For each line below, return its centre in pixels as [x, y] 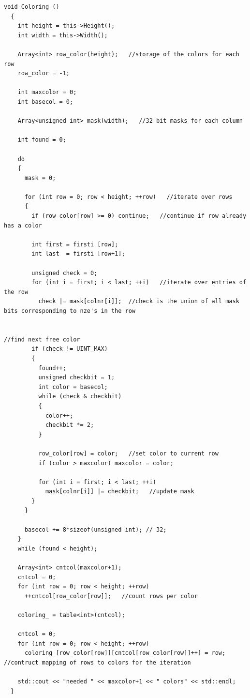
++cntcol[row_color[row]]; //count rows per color [111, 596]
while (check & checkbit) [80, 397]
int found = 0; [42, 140]
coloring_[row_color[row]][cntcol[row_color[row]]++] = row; [125, 653]
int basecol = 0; [45, 102]
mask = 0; [40, 178]
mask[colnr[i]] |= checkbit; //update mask [120, 492]
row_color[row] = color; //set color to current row [128, 453]
